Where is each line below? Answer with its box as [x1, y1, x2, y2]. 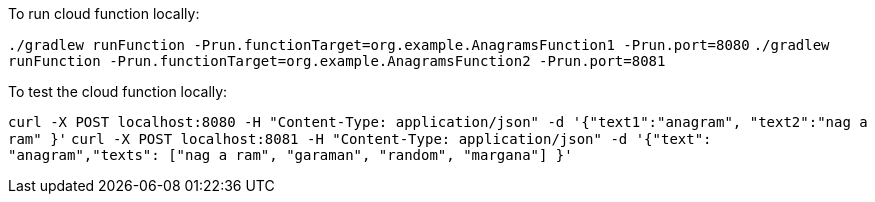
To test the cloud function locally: [8, 83, 228, 100]
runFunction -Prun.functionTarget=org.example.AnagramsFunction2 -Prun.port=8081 [8, 53, 666, 69]
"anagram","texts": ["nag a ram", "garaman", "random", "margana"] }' [8, 147, 573, 163]
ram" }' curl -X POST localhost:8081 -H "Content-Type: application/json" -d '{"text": [8, 131, 712, 147]
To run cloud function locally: [8, 5, 200, 22]
